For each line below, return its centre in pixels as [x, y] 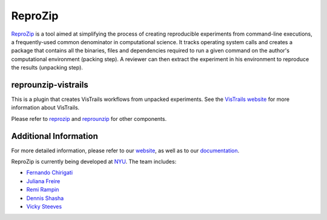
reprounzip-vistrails [50, 85]
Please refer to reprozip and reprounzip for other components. [89, 118]
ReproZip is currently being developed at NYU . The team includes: [94, 162]
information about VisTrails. [45, 108]
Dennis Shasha [45, 198]
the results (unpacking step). [47, 68]
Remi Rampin [43, 190]
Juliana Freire [43, 181]
